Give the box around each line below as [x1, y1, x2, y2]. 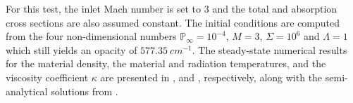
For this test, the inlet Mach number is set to [6, 1, 202, 15]
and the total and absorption [212, 1, 337, 15]
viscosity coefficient [6, 69, 89, 84]
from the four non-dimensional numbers [6, 29, 177, 43]
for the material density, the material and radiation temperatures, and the [6, 56, 326, 71]
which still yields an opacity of [6, 42, 137, 57]
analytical [6, 83, 48, 98]
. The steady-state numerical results [192, 42, 347, 57]
